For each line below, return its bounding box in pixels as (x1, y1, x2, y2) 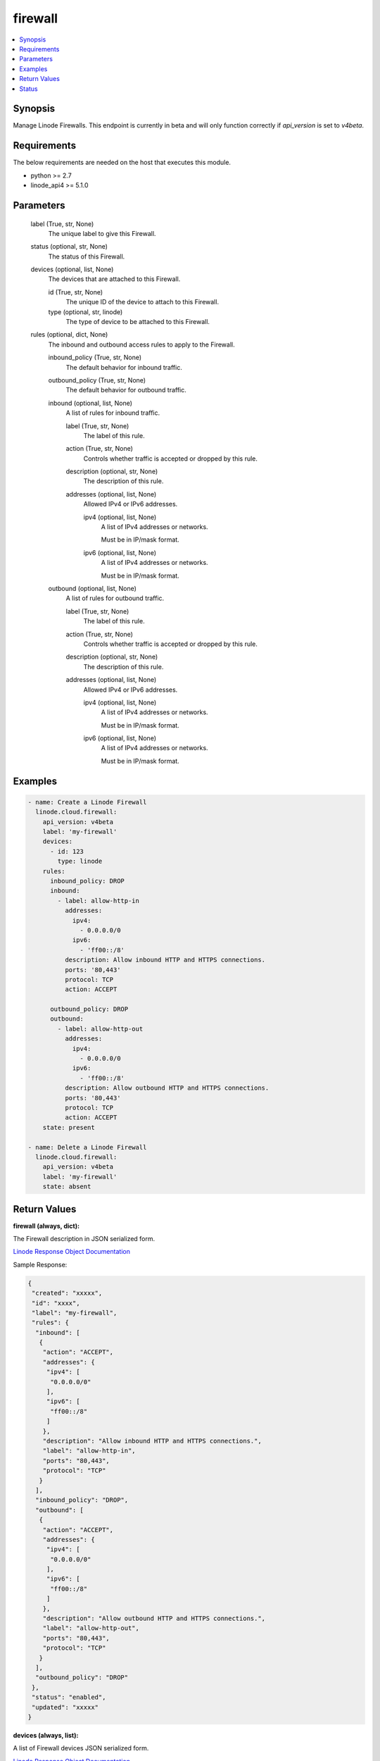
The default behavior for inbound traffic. (65, 363, 182, 371)
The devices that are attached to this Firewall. (48, 275, 181, 283)
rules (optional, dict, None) (30, 330, 108, 339)
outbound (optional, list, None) (48, 585, 137, 592)
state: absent (42, 1183, 91, 1190)
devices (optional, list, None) (30, 265, 114, 274)
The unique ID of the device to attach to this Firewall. (65, 298, 220, 306)
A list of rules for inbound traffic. (65, 409, 160, 417)
